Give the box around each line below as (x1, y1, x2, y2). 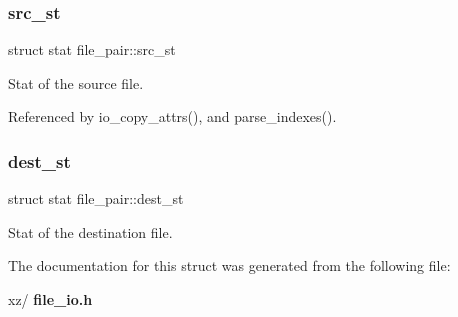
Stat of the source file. (8, 72, 144, 93)
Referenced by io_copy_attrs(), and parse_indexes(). (8, 106, 337, 127)
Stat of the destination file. (8, 221, 173, 242)
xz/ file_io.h (8, 289, 93, 309)
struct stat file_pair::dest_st (8, 188, 184, 209)
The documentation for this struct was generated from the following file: (8, 255, 451, 276)
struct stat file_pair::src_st (8, 39, 176, 60)
